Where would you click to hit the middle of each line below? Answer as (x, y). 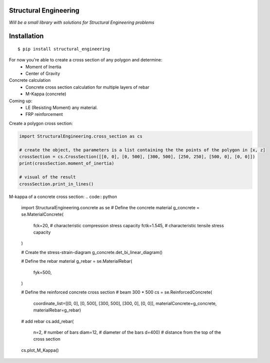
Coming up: (21, 101)
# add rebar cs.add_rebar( (47, 321)
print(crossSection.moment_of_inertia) (67, 163)
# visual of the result (48, 177)
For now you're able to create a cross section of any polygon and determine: (86, 60)
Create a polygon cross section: (41, 123)
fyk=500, (43, 272)
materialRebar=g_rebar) (57, 310)
